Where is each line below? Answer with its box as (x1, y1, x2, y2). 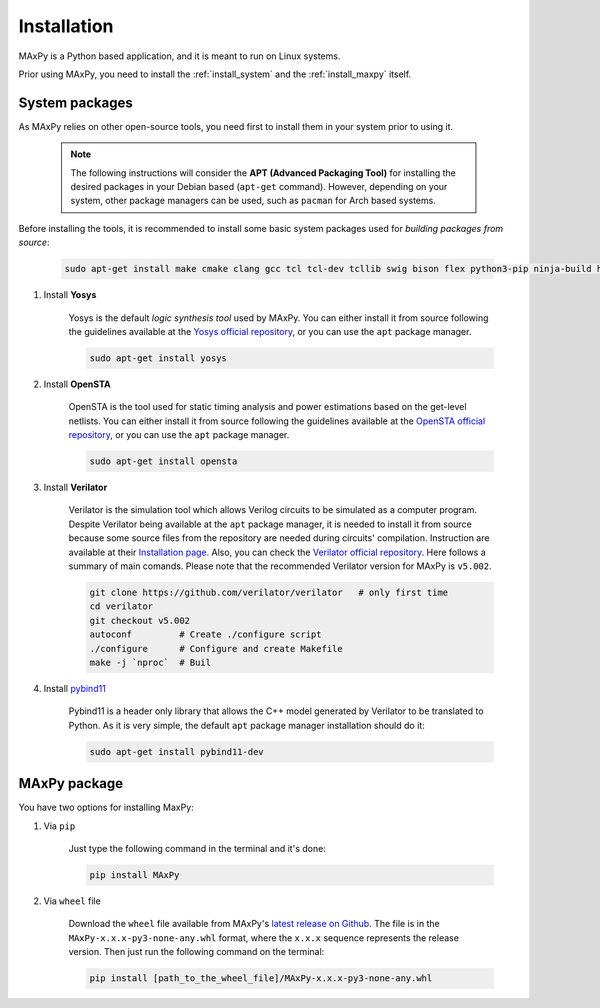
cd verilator (89, 601, 154, 612)
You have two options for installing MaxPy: (18, 801, 194, 814)
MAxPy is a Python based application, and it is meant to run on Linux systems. (18, 50, 341, 62)
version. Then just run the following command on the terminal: (68, 946, 325, 958)
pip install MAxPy (89, 869, 180, 880)
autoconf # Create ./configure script (89, 629, 322, 640)
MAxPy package (18, 775, 124, 792)
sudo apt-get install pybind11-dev (89, 746, 264, 757)
